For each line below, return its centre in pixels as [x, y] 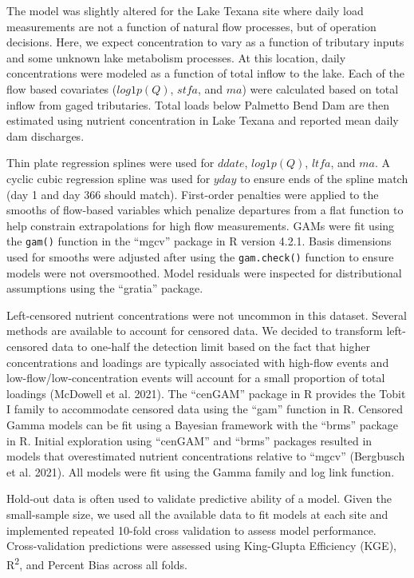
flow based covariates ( [62, 88]
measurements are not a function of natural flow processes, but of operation [191, 26]
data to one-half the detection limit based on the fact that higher [211, 346]
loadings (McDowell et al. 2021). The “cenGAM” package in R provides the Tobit [206, 393]
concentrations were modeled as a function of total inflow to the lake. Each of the [205, 73]
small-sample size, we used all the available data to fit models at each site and [197, 514]
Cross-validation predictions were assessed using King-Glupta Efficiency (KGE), [201, 546]
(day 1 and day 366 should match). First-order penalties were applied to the [193, 194]
